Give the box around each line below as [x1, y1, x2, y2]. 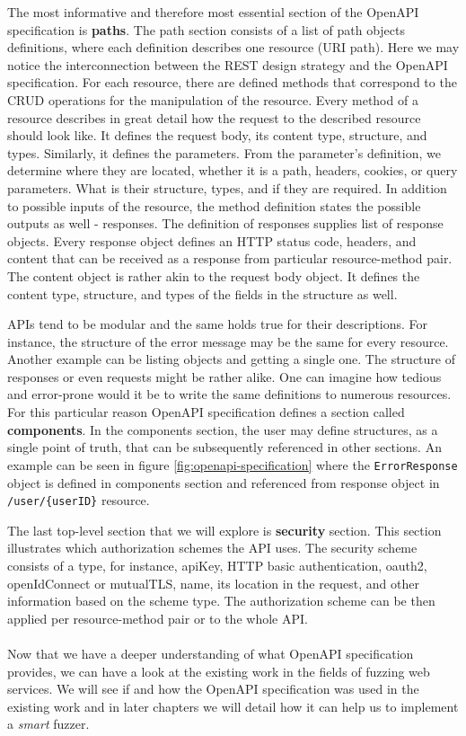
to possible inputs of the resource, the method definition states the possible [7, 196, 421, 215]
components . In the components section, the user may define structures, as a [7, 420, 438, 439]
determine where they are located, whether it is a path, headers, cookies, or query [7, 161, 458, 180]
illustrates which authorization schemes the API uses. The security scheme [7, 538, 418, 557]
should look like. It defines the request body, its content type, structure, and [7, 126, 427, 145]
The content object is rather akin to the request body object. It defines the [7, 266, 420, 285]
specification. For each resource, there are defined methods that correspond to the [7, 73, 457, 92]
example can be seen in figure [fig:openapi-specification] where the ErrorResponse [7, 455, 458, 474]
